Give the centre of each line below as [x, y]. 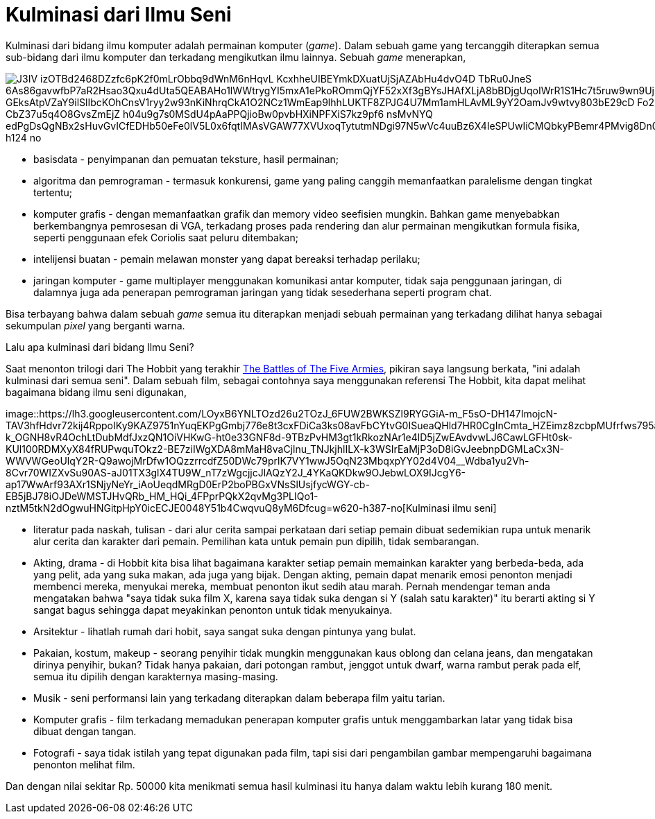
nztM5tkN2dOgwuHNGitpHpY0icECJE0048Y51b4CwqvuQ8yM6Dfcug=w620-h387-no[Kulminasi [228, 508]
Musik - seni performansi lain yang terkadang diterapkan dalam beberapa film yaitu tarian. [239, 698]
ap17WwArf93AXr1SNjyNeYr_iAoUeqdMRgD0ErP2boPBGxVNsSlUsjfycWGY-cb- [188, 484]
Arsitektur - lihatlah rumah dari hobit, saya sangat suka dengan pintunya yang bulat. [225, 631]
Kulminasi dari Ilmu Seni [119, 15]
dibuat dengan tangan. [85, 731]
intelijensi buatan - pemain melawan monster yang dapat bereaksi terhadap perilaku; [227, 259]
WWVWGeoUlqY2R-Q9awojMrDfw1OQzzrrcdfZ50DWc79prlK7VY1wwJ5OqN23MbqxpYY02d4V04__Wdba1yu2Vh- [267, 460]
